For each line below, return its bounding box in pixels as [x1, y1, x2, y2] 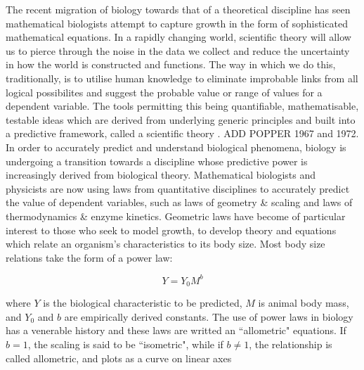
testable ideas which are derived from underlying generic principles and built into [6, 112, 356, 127]
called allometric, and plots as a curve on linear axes [6, 350, 232, 365]
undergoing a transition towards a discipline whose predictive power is [6, 153, 308, 168]
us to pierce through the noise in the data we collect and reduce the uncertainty [6, 43, 350, 58]
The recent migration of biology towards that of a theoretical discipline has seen [6, 2, 351, 16]
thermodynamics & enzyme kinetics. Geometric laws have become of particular [6, 208, 346, 223]
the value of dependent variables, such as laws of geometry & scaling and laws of [6, 195, 353, 210]
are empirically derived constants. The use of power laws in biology [64, 309, 353, 324]
